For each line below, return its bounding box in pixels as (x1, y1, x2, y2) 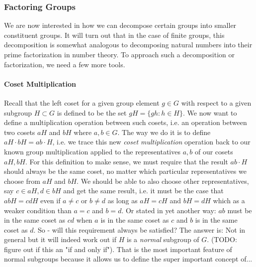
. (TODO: (207, 234, 237, 245)
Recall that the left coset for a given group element (4, 97, 160, 108)
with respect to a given (181, 97, 252, 108)
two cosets (4, 127, 35, 137)
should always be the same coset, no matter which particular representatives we (4, 166, 247, 176)
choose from (4, 175, 40, 186)
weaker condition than (4, 205, 72, 215)
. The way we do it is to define (117, 127, 211, 137)
